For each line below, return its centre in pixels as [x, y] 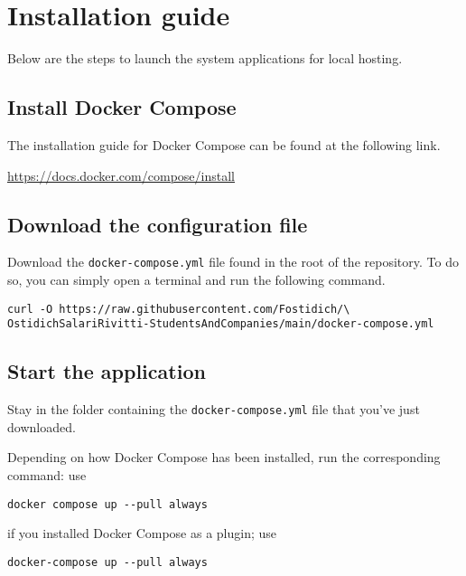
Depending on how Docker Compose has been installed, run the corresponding [224, 457]
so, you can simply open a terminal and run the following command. [196, 279]
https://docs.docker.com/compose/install [121, 175]
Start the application [107, 371]
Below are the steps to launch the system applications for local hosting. [205, 58]
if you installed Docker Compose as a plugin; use [142, 533]
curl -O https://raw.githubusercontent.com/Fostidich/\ [179, 309]
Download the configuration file [158, 224]
